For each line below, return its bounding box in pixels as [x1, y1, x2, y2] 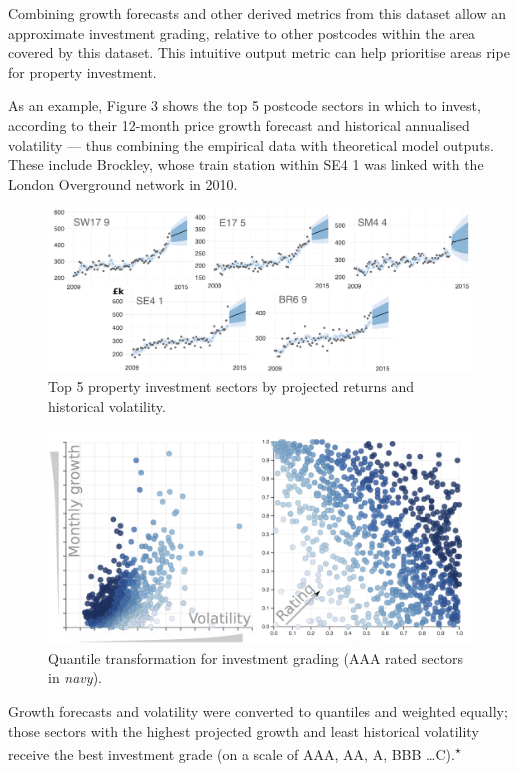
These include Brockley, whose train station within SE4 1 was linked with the [8, 154, 484, 175]
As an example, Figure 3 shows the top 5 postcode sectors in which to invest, [8, 95, 481, 116]
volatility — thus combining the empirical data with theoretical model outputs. [8, 134, 494, 155]
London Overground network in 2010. [8, 173, 238, 194]
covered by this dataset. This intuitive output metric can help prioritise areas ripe [8, 42, 510, 63]
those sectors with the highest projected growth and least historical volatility [8, 720, 479, 741]
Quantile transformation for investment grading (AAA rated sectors [48, 647, 464, 668]
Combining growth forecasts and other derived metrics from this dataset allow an [8, 3, 506, 23]
